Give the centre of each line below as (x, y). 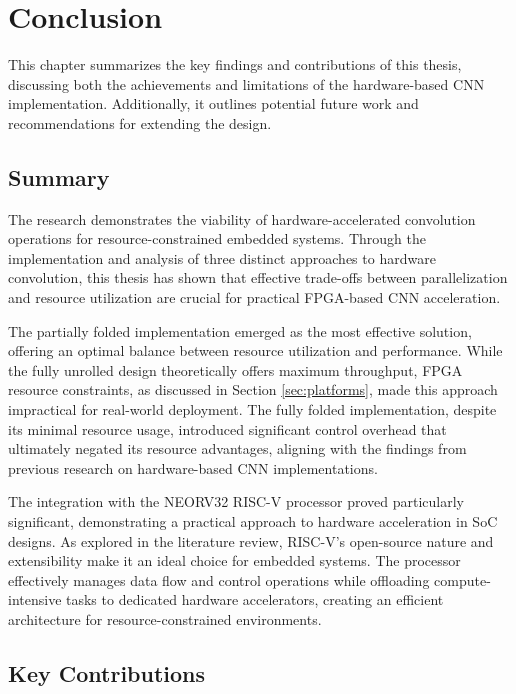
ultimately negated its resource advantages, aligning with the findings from (237, 448)
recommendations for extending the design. (140, 122)
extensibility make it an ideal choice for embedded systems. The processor (234, 560)
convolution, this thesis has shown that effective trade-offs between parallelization (258, 277)
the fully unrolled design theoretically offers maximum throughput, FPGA (235, 369)
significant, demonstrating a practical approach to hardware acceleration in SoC (253, 521)
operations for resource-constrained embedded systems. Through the (217, 238)
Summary (59, 176)
